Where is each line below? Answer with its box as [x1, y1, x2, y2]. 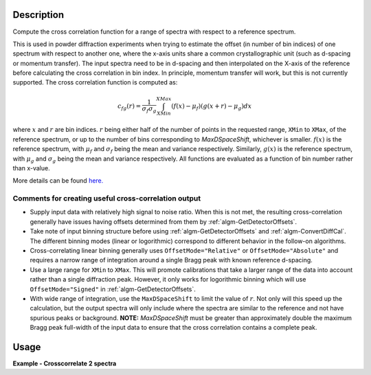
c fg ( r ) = [117, 102, 142, 111]
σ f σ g [142, 105, 157, 115]
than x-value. [12, 163, 51, 172]
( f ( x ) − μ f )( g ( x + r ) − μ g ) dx [170, 102, 252, 111]
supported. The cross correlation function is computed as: [12, 78, 178, 87]
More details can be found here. [12, 177, 104, 185]
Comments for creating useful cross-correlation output [12, 194, 201, 203]
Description [12, 9, 65, 21]
